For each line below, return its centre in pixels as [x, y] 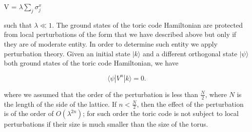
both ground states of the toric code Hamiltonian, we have [91, 63]
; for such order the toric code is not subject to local [161, 113]
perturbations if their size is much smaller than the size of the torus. [106, 124]
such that [18, 25]
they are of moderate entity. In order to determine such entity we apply [111, 43]
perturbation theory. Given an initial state [67, 53]
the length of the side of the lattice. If [60, 104]
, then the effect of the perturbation [190, 104]
